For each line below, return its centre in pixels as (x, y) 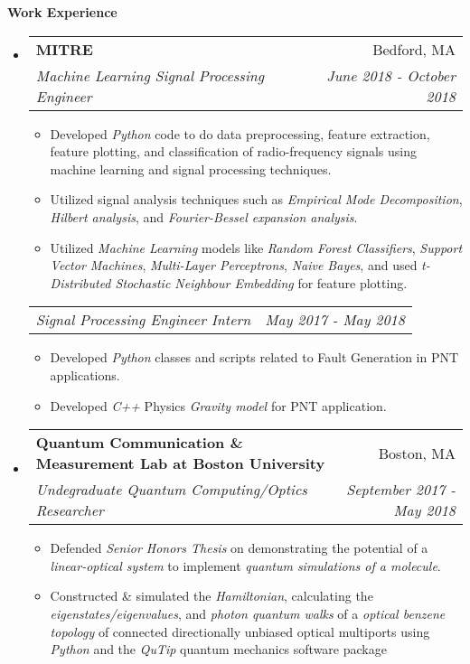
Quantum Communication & (139, 443)
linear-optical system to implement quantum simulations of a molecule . (245, 565)
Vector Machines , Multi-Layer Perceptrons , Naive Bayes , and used (234, 265)
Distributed (80, 282)
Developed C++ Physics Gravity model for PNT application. (218, 405)
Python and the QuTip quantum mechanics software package (218, 649)
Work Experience (62, 12)
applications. (85, 374)
